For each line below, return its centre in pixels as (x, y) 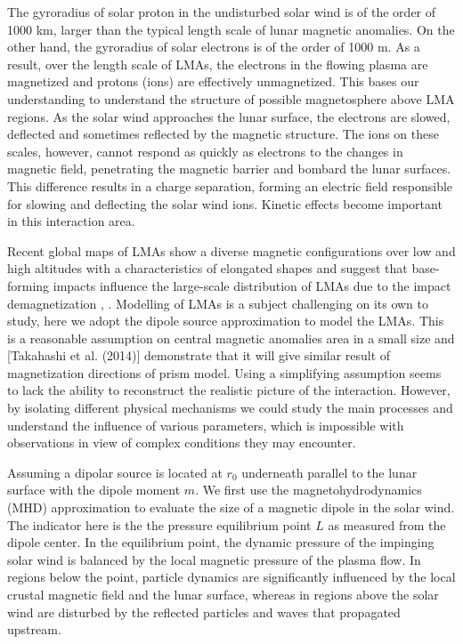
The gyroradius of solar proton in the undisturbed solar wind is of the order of (222, 12)
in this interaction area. (71, 221)
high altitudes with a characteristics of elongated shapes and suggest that (207, 268)
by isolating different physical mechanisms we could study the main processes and (230, 408)
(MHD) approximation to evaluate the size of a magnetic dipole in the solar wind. (231, 507)
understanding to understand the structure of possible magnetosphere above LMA (231, 98)
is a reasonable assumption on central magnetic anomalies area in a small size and (231, 338)
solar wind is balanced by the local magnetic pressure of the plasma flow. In (214, 559)
